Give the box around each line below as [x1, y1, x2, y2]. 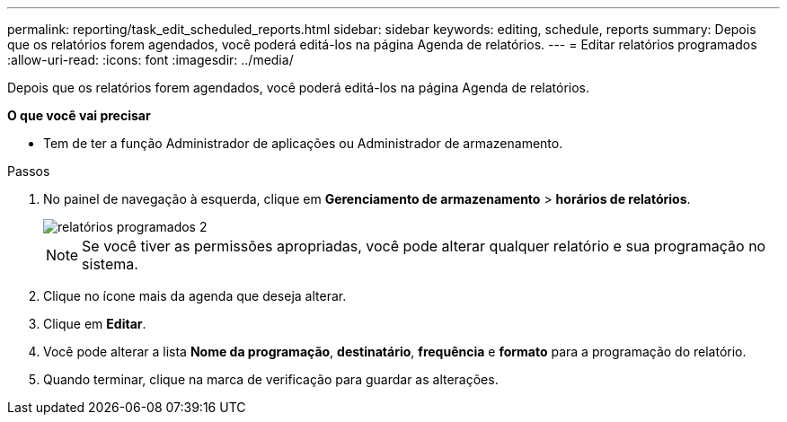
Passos [7, 163, 50, 179]
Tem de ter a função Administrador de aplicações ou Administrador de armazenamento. [43, 136, 563, 151]
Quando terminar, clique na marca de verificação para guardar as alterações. [43, 372, 499, 387]
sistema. [82, 255, 138, 273]
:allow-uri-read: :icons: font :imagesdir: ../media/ [7, 52, 294, 67]
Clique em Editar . [43, 316, 146, 331]
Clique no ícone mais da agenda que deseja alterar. [43, 288, 347, 303]
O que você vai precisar [7, 108, 151, 123]
